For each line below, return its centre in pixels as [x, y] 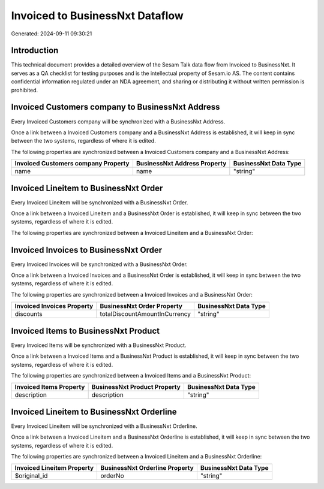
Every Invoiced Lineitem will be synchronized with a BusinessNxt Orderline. [104, 426]
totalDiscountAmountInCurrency [145, 314]
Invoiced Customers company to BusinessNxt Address [115, 107]
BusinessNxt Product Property [136, 387]
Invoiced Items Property [50, 387]
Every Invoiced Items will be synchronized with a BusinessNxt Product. [99, 345]
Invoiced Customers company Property [72, 164]
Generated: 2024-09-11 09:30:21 [52, 34]
